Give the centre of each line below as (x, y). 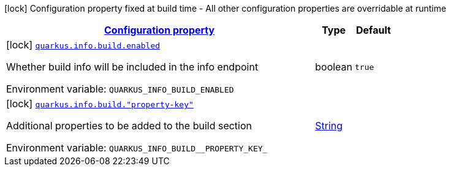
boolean (334, 67)
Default (373, 30)
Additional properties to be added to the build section (129, 126)
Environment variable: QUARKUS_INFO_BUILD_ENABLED (120, 89)
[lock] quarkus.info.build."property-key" (100, 104)
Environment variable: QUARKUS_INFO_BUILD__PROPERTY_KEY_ (137, 148)
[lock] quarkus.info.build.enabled (83, 45)
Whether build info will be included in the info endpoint (132, 67)
